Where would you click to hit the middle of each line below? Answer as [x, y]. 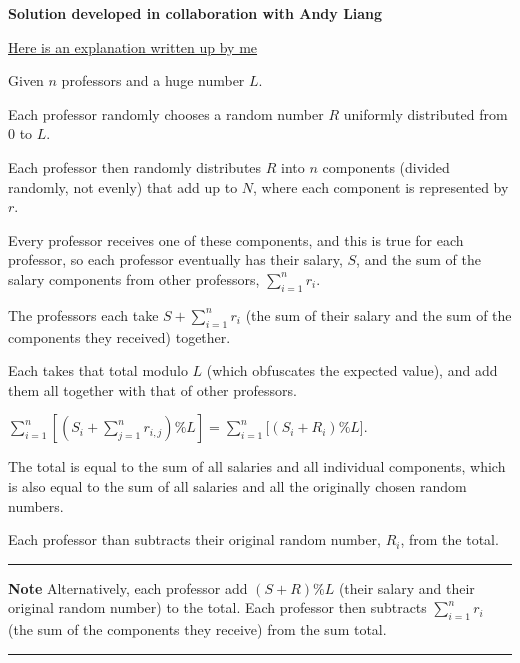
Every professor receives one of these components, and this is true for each [236, 239]
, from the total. [449, 539]
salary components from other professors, [134, 278]
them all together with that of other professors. [152, 389]
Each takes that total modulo [98, 370]
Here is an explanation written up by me [133, 46]
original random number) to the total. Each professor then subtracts [217, 607]
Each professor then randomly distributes [135, 166]
